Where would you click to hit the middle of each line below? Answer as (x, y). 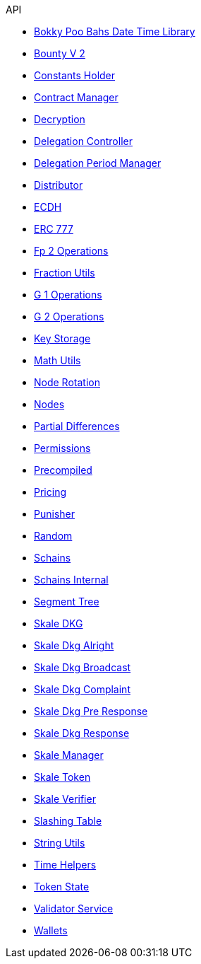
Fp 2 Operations (71, 251)
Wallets (51, 930)
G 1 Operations (68, 295)
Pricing (50, 492)
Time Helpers (65, 865)
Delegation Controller (83, 141)
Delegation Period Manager (98, 163)
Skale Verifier (65, 799)
